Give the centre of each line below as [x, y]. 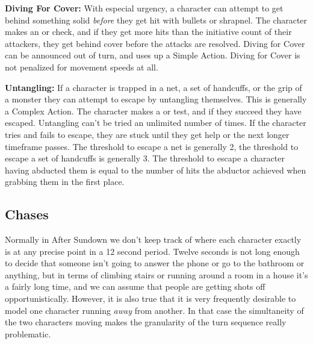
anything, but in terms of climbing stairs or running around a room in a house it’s [156, 274]
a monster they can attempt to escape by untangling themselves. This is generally [156, 99]
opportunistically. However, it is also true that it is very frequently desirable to [150, 299]
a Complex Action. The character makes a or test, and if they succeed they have [153, 111]
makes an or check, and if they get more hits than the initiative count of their [148, 32]
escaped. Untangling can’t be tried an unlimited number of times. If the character [156, 123]
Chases [27, 214]
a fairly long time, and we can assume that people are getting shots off [135, 286]
